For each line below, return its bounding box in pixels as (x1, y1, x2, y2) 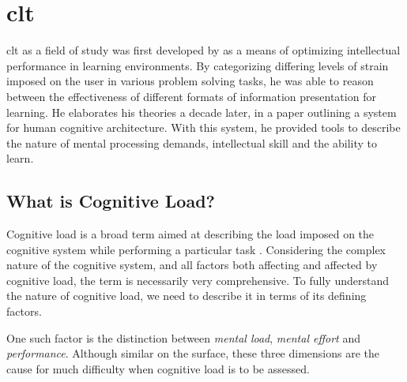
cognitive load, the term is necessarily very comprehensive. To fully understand (6, 272, 389, 288)
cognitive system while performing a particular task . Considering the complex (6, 241, 386, 257)
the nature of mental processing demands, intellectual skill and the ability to (6, 134, 378, 151)
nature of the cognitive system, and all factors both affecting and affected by (6, 257, 378, 273)
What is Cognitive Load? (6, 189, 215, 213)
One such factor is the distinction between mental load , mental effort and (6, 329, 360, 346)
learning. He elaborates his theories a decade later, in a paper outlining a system (6, 103, 397, 120)
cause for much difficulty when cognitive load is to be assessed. (6, 360, 310, 376)
